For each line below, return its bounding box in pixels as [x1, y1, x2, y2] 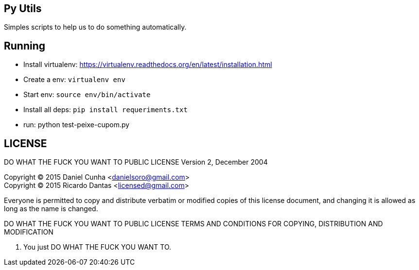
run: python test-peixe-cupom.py [23, 120, 130, 129]
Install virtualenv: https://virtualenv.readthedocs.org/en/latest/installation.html [23, 60, 272, 69]
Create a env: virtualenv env [23, 75, 125, 84]
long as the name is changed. [4, 204, 98, 213]
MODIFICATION [4, 228, 53, 236]
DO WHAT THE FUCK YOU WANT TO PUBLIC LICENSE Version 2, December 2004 [4, 158, 268, 167]
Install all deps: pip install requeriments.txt [23, 105, 188, 114]
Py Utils [4, 2, 42, 15]
